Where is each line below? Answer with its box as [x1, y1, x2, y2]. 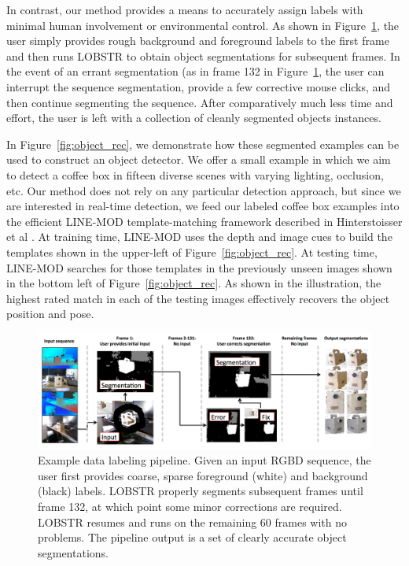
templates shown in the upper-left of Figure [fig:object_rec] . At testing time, [6, 243, 378, 260]
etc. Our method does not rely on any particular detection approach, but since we [6, 182, 401, 198]
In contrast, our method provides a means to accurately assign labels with [6, 2, 363, 17]
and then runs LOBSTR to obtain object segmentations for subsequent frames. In [6, 47, 400, 64]
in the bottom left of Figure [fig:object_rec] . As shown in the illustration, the [6, 275, 381, 291]
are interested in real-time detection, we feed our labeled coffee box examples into [6, 198, 400, 214]
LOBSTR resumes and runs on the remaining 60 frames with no [38, 513, 348, 530]
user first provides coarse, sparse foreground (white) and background [38, 467, 368, 483]
